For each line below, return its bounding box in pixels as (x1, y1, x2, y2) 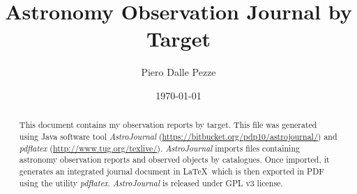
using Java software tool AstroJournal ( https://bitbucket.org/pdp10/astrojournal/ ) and (19, 130, 337, 142)
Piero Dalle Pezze (141, 65, 216, 79)
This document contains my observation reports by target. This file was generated (19, 119, 317, 131)
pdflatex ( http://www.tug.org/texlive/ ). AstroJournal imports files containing (19, 142, 300, 154)
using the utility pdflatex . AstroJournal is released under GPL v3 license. (19, 177, 283, 188)
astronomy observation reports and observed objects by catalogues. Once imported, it (19, 154, 330, 165)
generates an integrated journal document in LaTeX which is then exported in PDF (19, 165, 325, 177)
